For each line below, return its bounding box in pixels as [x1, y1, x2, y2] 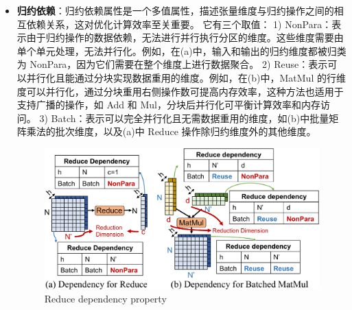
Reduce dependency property [44, 291, 167, 306]
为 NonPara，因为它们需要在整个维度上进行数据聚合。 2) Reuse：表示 [16, 57, 328, 71]
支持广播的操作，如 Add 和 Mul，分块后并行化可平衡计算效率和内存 [16, 97, 320, 112]
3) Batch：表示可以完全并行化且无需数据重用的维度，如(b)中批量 [39, 110, 329, 125]
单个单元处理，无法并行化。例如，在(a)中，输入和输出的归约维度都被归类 [16, 43, 347, 58]
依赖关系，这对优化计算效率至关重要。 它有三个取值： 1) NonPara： [26, 16, 332, 31]
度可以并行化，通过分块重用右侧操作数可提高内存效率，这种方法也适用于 [16, 84, 344, 98]
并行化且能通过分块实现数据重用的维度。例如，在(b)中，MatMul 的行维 [26, 70, 346, 84]
